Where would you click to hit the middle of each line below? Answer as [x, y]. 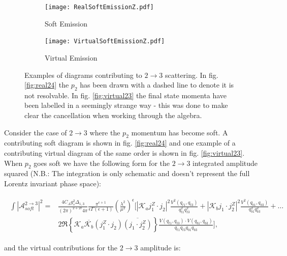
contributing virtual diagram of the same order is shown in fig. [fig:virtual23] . [124, 153]
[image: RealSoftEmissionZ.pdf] [99, 7]
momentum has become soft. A [180, 132]
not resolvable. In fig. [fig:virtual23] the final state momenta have [126, 95]
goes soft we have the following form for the [102, 163]
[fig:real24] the [47, 85]
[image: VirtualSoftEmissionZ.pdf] [105, 41]
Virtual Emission [71, 57]
